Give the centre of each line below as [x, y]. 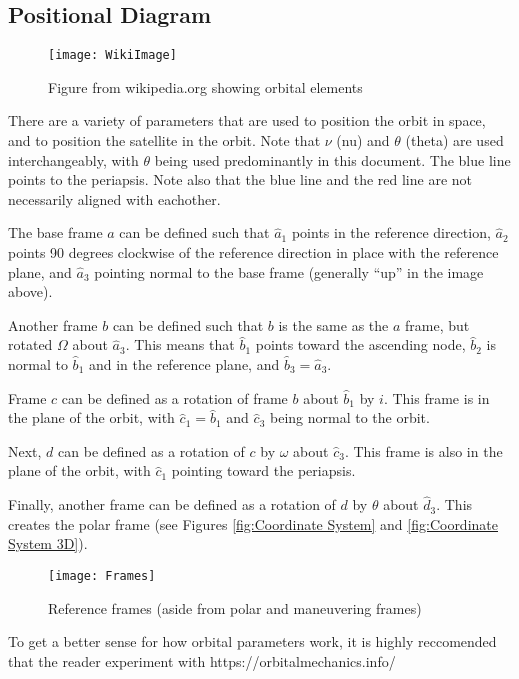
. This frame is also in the [423, 450]
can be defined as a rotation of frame [174, 397]
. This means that [180, 344]
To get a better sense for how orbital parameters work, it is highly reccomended [252, 641]
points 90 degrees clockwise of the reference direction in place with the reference [253, 252]
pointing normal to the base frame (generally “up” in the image [289, 271]
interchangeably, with [73, 159]
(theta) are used [454, 140]
